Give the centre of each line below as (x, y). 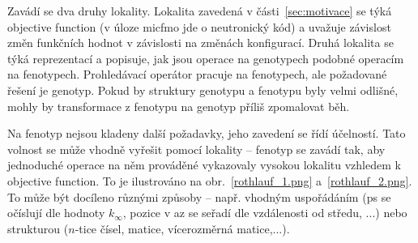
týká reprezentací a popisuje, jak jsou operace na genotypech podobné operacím (206, 58)
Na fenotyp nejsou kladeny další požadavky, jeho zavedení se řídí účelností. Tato (207, 133)
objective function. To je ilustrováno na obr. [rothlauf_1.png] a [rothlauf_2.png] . (210, 180)
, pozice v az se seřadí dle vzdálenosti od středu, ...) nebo (265, 213)
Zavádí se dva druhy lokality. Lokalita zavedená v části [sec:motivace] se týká (200, 11)
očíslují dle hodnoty (56, 213)
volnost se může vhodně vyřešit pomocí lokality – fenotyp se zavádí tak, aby (196, 149)
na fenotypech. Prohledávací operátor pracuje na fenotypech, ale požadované (197, 74)
